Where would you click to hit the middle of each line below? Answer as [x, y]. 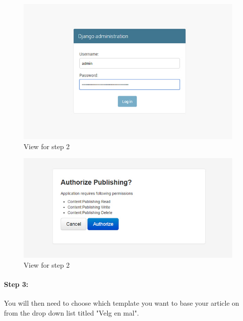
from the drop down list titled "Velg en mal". [72, 313]
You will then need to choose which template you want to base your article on [122, 303]
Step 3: [16, 284]
